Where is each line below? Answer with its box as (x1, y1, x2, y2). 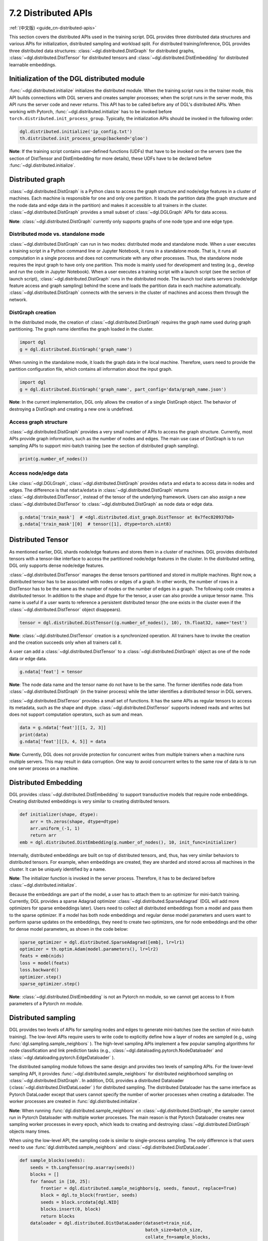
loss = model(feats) (19, 960, 69, 965)
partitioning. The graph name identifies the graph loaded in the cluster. (9, 326, 154, 332)
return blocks (40, 1213, 75, 1219)
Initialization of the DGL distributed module (9, 74, 145, 83)
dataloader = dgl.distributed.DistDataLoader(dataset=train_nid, (30, 1220, 193, 1226)
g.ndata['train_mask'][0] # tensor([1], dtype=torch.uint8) (19, 521, 172, 527)
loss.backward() (19, 967, 60, 973)
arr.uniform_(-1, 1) (30, 826, 80, 831)
